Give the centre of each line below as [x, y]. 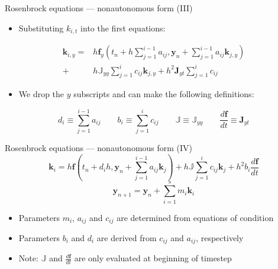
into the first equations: [123, 28]
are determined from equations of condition [195, 217]
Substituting [41, 28]
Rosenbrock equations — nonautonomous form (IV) [99, 148]
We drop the [41, 94]
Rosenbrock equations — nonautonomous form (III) [99, 8]
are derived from [127, 238]
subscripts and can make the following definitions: [164, 94]
